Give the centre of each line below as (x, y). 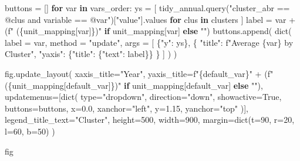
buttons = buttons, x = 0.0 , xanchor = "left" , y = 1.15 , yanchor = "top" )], (127, 108)
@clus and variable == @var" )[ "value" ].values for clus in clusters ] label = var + (150, 19)
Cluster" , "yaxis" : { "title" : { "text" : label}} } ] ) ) (91, 54)
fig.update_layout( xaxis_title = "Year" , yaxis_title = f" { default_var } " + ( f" (139, 73)
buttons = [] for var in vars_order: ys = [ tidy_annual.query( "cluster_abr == (147, 8)
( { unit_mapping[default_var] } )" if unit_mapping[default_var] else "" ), (134, 85)
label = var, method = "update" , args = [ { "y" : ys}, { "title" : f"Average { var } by (149, 42)
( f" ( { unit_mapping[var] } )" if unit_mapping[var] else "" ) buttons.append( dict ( (148, 31)
